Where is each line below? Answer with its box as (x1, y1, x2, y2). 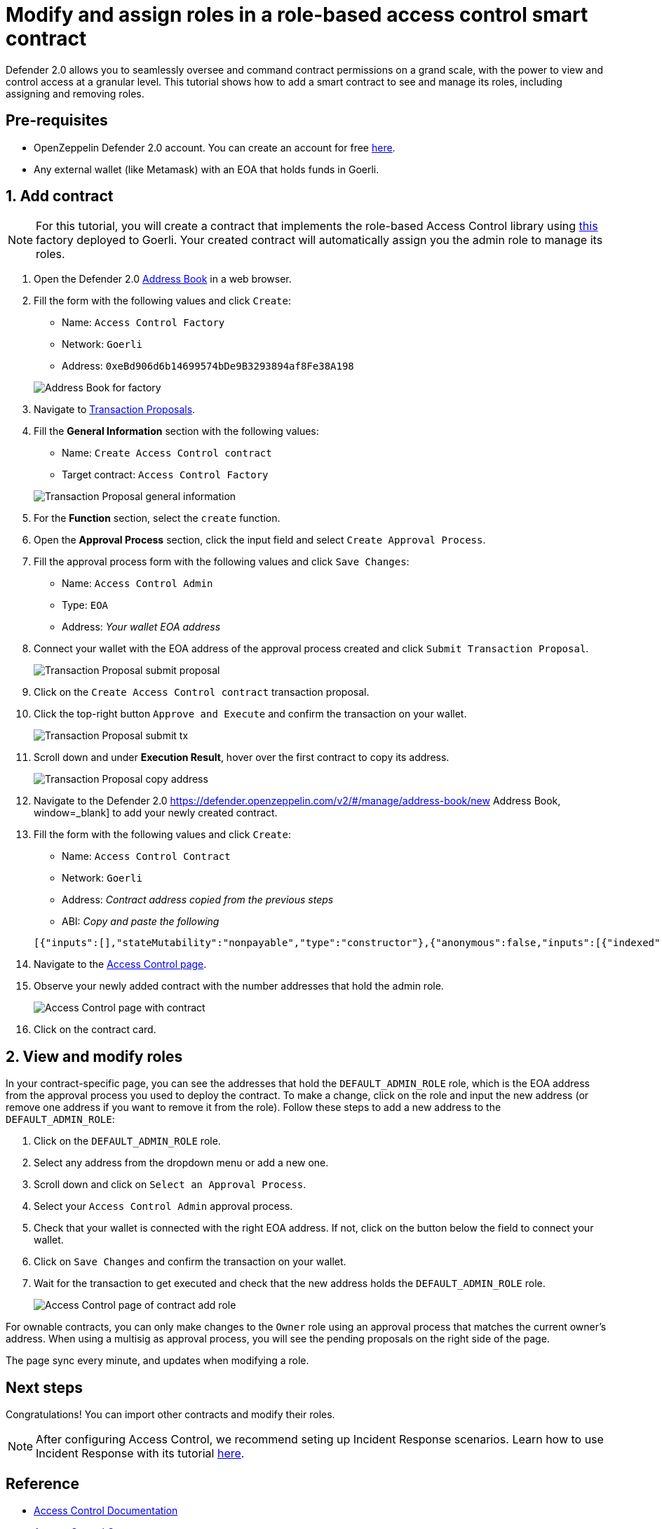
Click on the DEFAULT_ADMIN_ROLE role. (34, 1135, 221, 1147)
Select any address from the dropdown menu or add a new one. (34, 1157, 329, 1169)
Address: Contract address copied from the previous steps (62, 894, 334, 906)
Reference (6, 1474, 79, 1493)
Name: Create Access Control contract (62, 447, 272, 459)
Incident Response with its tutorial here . (36, 1446, 245, 1461)
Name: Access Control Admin (62, 577, 213, 590)
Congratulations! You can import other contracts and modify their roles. (6, 1408, 335, 1421)
